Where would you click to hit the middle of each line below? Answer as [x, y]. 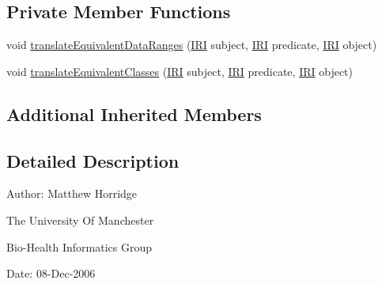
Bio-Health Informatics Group [79, 246]
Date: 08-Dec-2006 [51, 273]
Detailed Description [93, 160]
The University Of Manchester [80, 220]
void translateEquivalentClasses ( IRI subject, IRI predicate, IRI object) [180, 71]
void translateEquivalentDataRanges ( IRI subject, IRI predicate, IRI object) [192, 45]
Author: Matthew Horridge [72, 193]
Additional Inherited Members [134, 114]
